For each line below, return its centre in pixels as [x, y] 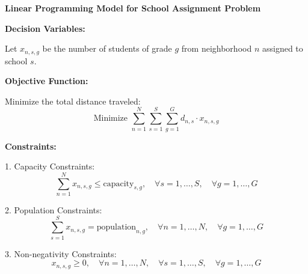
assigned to [282, 48]
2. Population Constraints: [54, 209]
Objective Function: [47, 81]
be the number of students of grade [107, 48]
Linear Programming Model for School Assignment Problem [133, 8]
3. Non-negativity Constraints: [61, 253]
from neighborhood [217, 48]
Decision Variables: [45, 28]
